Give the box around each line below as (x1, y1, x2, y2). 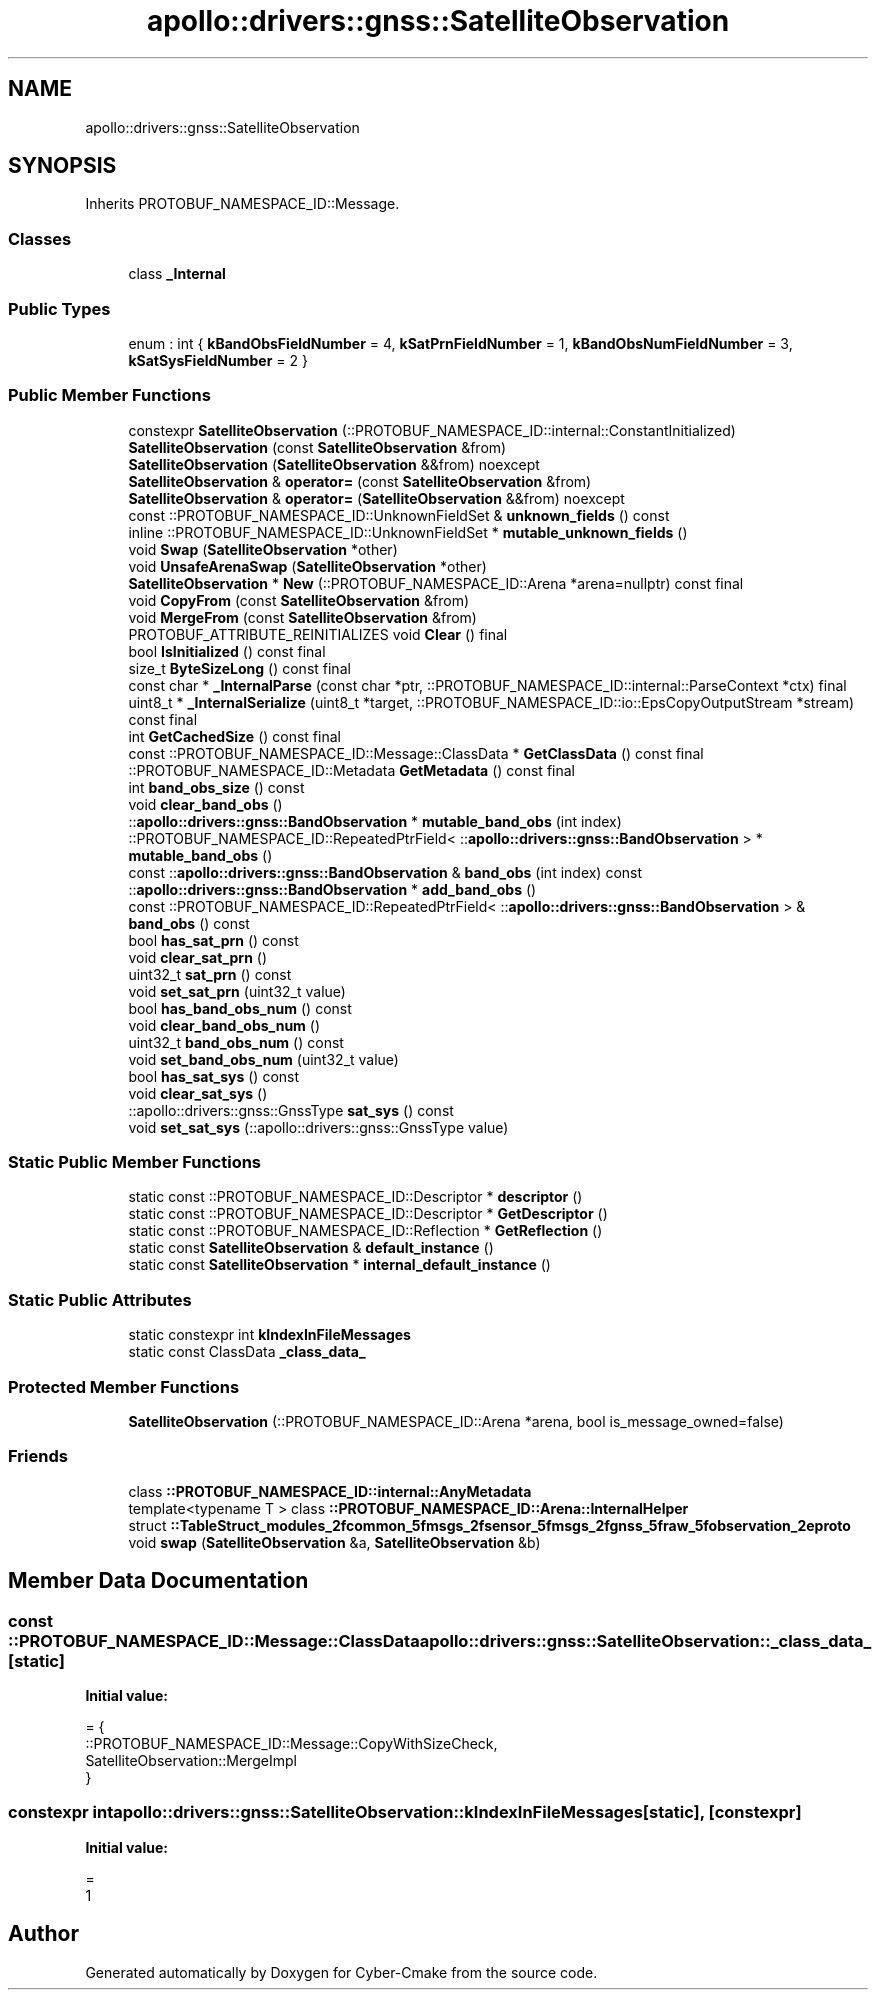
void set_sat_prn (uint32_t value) (128, 982, 346, 1000)
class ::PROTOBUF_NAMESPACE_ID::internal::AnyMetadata (128, 1482, 532, 1500)
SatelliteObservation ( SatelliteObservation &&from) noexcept (128, 455, 540, 473)
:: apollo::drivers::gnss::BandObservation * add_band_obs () (128, 880, 537, 898)
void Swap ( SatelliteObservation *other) (128, 540, 398, 558)
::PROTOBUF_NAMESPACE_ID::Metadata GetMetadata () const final (128, 761, 575, 779)
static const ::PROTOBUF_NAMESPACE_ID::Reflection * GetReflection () (128, 1222, 603, 1240)
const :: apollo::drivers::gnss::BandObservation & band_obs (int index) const (128, 863, 643, 881)
